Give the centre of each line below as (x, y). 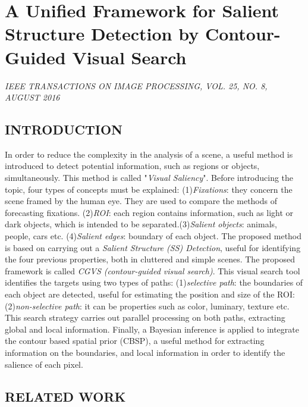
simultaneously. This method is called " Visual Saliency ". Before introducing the (149, 178)
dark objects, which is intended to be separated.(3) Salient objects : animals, (141, 224)
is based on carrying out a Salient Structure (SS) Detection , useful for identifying (153, 247)
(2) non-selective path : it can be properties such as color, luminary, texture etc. (147, 306)
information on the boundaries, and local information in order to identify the (145, 352)
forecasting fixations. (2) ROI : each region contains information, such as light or (149, 212)
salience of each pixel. (44, 364)
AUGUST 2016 (32, 97)
